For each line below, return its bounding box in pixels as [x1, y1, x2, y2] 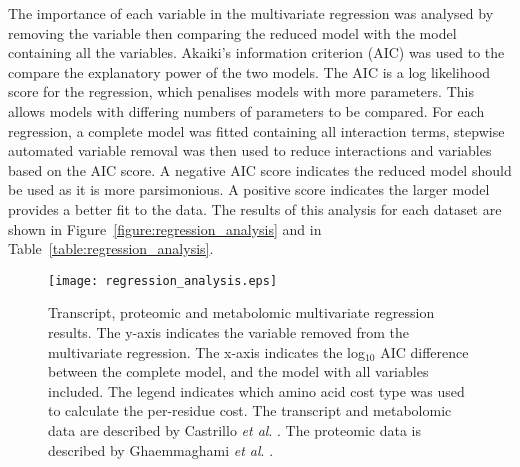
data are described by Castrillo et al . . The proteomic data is [48, 419, 421, 440]
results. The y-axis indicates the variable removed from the [48, 321, 409, 342]
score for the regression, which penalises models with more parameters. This [8, 81, 474, 102]
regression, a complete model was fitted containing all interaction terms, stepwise [8, 120, 505, 141]
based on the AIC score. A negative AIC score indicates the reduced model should [8, 159, 512, 180]
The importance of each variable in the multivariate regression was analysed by [8, 3, 494, 23]
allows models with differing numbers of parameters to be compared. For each [8, 100, 485, 121]
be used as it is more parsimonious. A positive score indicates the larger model [8, 179, 490, 200]
